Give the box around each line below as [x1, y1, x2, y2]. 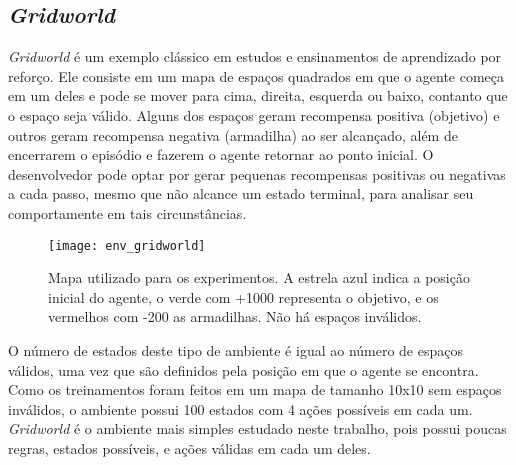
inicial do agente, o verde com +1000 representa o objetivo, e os [48, 286, 439, 307]
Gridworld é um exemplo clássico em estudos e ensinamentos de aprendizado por [8, 46, 502, 67]
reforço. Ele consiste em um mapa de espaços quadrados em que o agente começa [8, 65, 505, 86]
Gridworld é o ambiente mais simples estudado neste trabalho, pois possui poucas [8, 418, 507, 439]
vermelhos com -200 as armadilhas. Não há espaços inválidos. [48, 306, 422, 327]
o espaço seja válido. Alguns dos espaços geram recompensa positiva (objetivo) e [8, 104, 500, 125]
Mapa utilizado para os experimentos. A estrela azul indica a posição [48, 267, 470, 288]
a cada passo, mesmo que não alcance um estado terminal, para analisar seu [8, 183, 474, 204]
